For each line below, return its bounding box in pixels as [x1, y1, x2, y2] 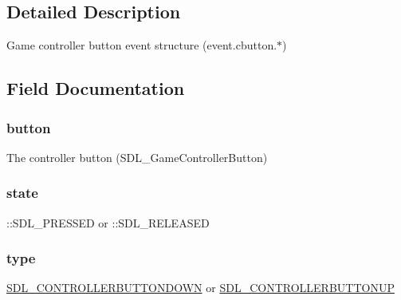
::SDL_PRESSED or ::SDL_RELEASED [6, 214, 210, 231]
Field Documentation [6, 76, 185, 101]
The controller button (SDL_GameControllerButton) [6, 148, 268, 165]
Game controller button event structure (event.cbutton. [6, 37, 277, 53]
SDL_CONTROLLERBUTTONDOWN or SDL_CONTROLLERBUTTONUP [6, 279, 395, 296]
